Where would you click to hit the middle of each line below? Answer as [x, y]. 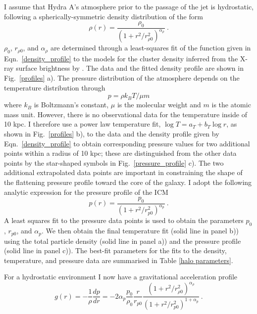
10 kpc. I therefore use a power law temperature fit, [82, 124]
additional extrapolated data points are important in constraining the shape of [123, 172]
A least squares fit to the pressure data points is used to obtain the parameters [124, 220]
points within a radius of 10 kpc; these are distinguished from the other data [120, 153]
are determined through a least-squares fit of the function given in [151, 48]
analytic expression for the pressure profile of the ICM [86, 192]
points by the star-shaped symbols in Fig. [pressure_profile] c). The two [114, 162]
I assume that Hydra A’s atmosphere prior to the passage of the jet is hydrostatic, [129, 6]
